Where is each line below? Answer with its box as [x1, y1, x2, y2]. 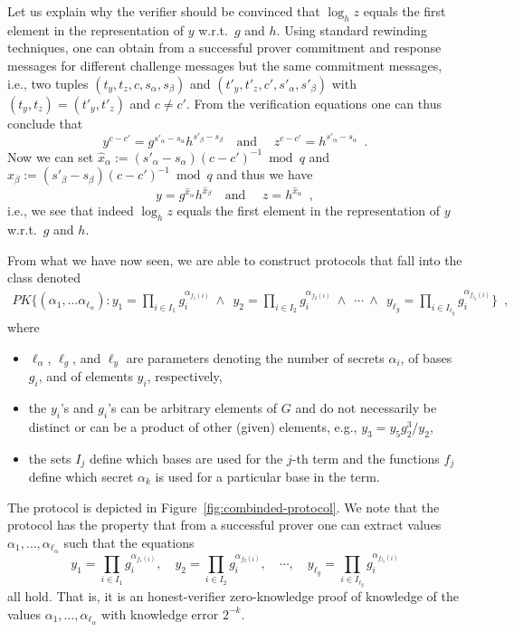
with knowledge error [101, 604, 219, 623]
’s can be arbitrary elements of [108, 397, 278, 417]
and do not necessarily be [295, 397, 437, 417]
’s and [60, 397, 94, 417]
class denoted [7, 268, 81, 287]
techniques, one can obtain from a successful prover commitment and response [7, 38, 442, 57]
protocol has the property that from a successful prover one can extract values [7, 515, 442, 534]
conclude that [7, 113, 83, 132]
